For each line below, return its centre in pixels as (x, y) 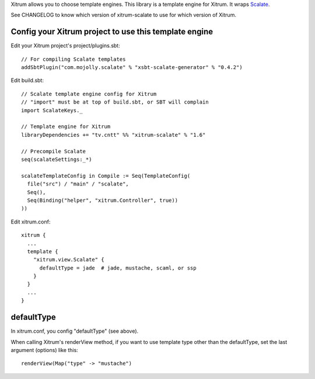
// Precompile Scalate (54, 151)
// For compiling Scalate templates (73, 59)
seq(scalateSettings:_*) (57, 159)
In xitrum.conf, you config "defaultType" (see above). (75, 331)
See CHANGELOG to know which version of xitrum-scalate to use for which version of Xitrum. (123, 15)
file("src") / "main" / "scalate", (78, 184)
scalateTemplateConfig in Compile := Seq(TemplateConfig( (106, 176)
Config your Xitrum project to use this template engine (112, 32)
